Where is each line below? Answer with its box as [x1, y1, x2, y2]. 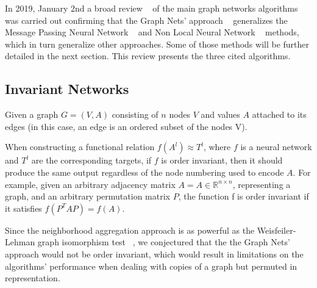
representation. [5, 272, 60, 284]
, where [203, 140, 231, 153]
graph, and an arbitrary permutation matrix [5, 190, 170, 203]
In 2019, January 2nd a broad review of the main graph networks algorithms [5, 2, 298, 14]
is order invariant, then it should [161, 154, 283, 167]
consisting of [112, 108, 158, 121]
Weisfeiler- [257, 223, 296, 236]
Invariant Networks [5, 79, 129, 98]
